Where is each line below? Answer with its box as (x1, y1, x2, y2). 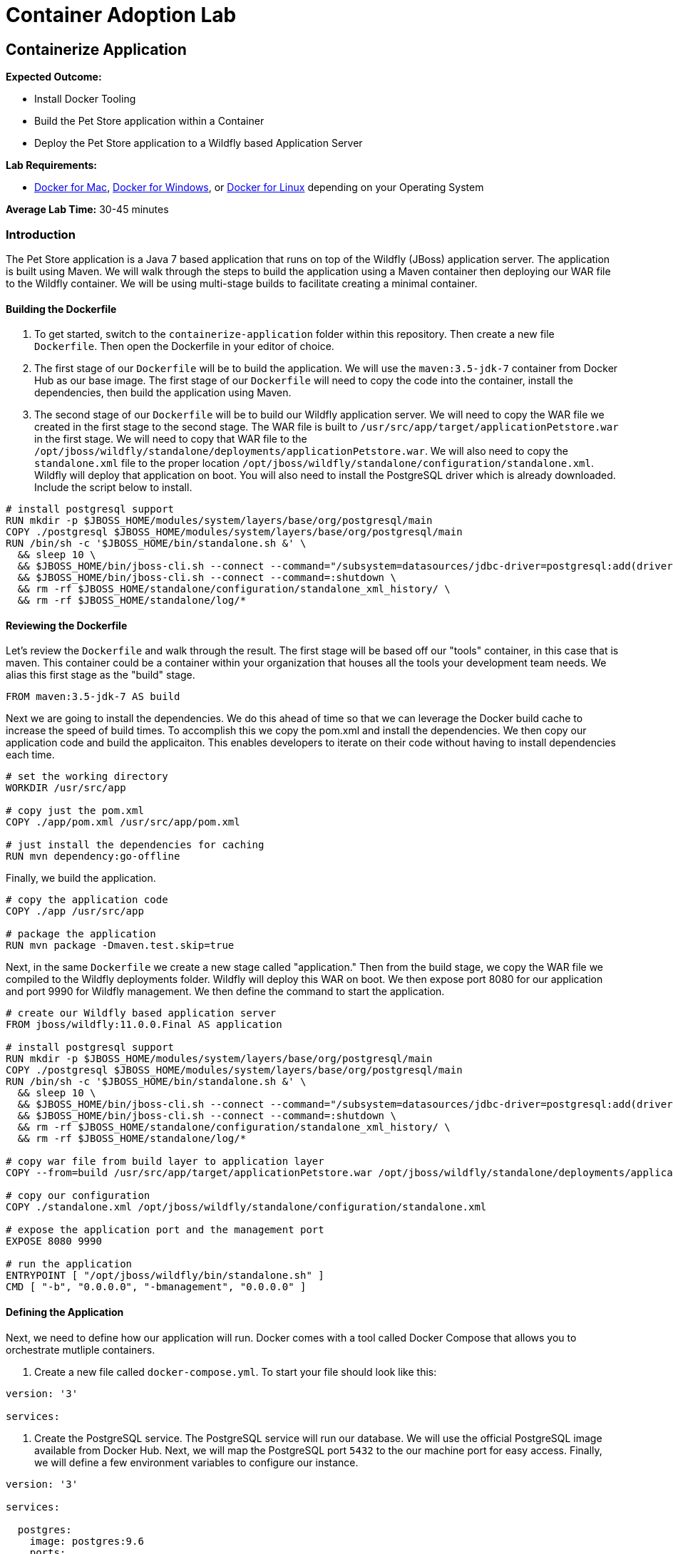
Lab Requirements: (6, 159, 97, 172)
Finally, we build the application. (6, 872, 156, 885)
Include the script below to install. (34, 481, 192, 494)
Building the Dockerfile (6, 302, 117, 315)
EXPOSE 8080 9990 (6, 1235, 102, 1247)
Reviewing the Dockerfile (6, 619, 128, 632)
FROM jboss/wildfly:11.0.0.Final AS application (6, 1019, 282, 1031)
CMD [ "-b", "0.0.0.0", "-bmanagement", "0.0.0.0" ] (6, 1281, 307, 1293)
